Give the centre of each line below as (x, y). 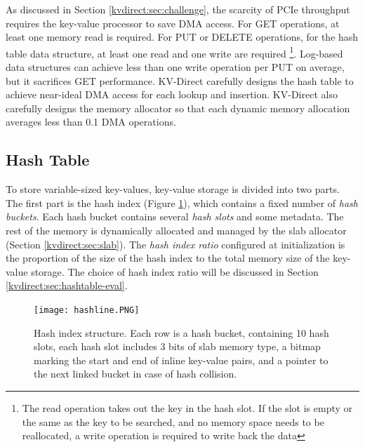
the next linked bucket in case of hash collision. (135, 374)
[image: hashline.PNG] (87, 310)
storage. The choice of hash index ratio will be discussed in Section (175, 271)
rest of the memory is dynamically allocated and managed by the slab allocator (176, 230)
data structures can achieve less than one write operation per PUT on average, (175, 67)
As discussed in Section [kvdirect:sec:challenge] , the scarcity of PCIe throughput (178, 9)
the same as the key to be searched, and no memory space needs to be (173, 421)
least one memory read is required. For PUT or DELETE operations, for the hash (182, 37)
